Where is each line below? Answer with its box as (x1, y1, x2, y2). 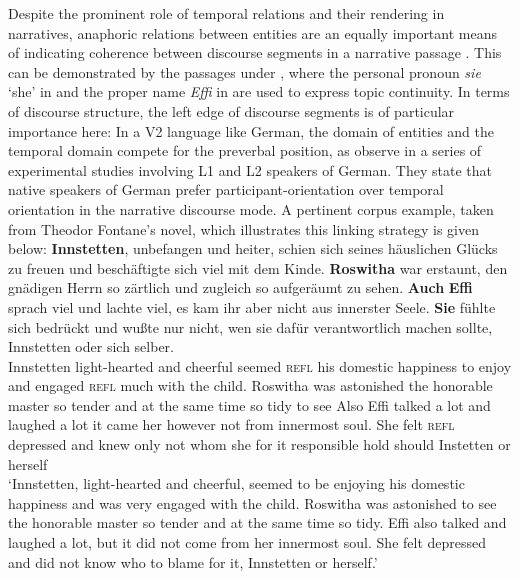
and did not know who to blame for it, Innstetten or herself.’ (8, 551, 378, 572)
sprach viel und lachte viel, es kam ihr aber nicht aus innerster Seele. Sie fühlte (8, 296, 496, 317)
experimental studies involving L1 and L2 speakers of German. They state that (8, 159, 492, 180)
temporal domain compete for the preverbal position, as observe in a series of (8, 140, 482, 161)
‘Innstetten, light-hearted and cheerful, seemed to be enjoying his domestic (8, 473, 465, 494)
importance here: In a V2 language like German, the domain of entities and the (8, 120, 495, 141)
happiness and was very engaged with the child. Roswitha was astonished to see (8, 492, 497, 513)
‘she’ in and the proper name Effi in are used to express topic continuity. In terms (8, 81, 510, 102)
